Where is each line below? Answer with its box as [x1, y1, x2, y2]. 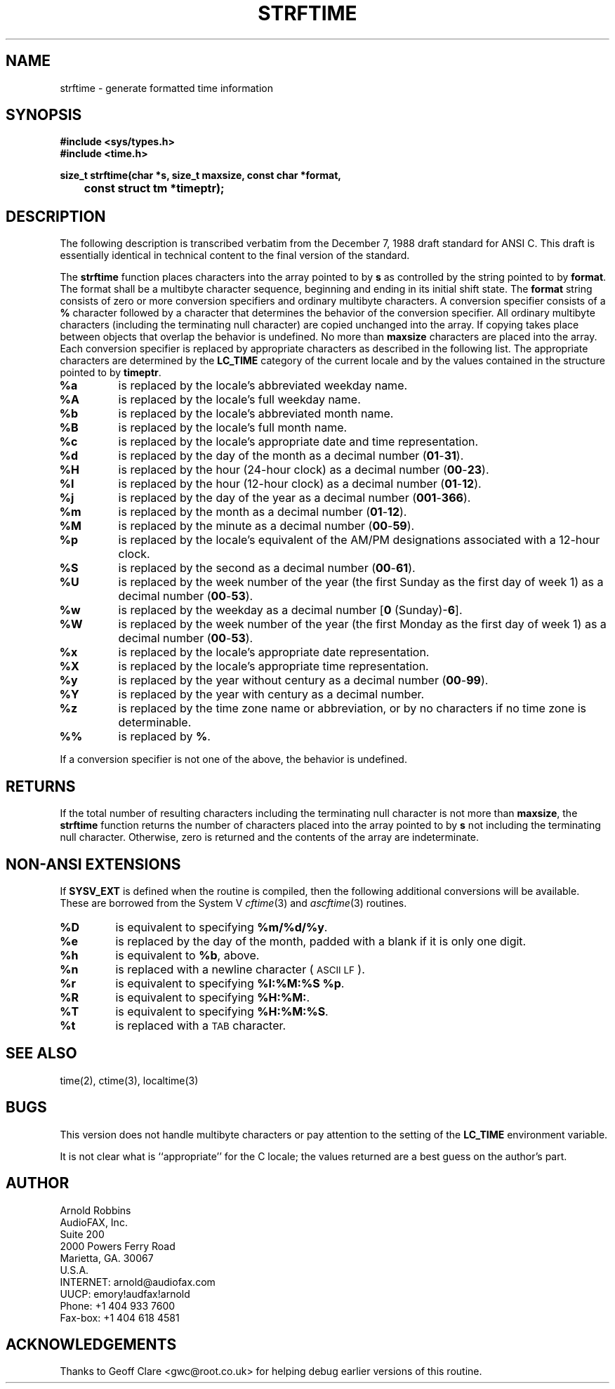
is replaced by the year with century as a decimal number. [118, 687, 425, 702]
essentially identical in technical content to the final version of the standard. [60, 249, 410, 262]
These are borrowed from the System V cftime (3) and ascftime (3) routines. [60, 896, 407, 909]
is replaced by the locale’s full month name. [118, 420, 348, 435]
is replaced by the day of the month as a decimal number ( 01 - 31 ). [118, 448, 464, 463]
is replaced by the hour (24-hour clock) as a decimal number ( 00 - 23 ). [118, 463, 489, 477]
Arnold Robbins [60, 1204, 131, 1216]
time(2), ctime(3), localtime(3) [60, 1074, 199, 1086]
